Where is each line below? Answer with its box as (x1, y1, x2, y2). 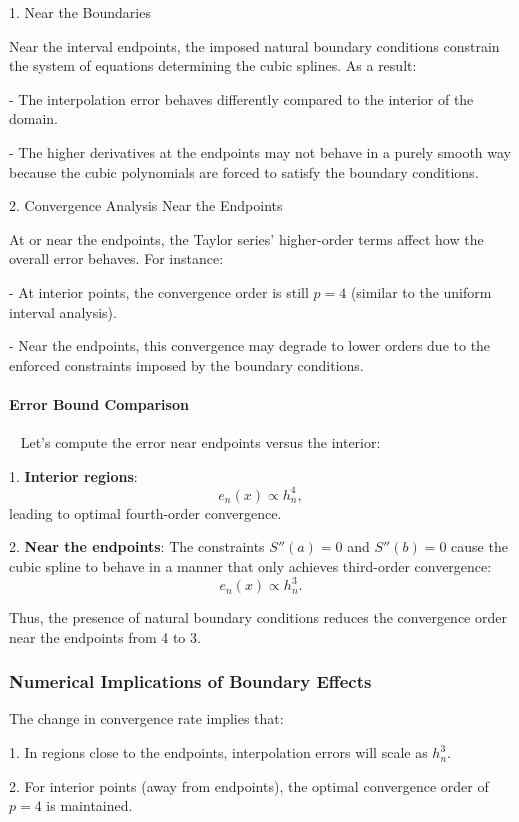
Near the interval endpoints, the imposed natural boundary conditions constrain (9, 35, 500, 56)
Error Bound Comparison (9, 393, 189, 414)
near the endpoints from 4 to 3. (9, 626, 201, 647)
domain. (9, 108, 59, 129)
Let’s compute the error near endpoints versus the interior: (20, 432, 381, 453)
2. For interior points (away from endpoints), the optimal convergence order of (9, 775, 489, 796)
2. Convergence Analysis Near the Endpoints (9, 195, 283, 216)
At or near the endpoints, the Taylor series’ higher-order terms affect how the (9, 228, 484, 249)
